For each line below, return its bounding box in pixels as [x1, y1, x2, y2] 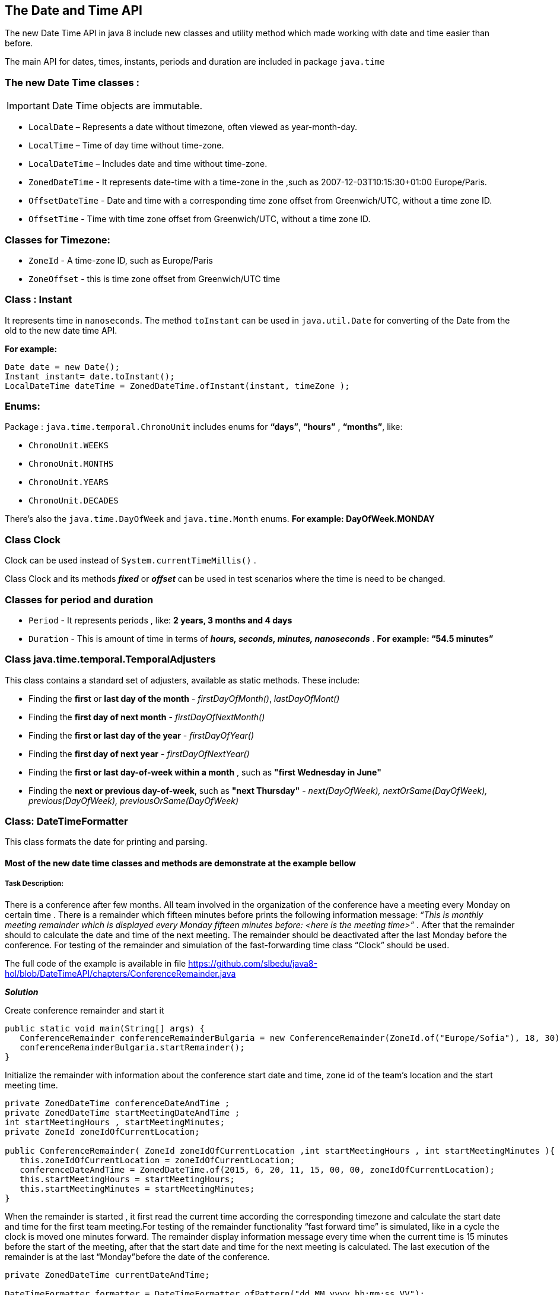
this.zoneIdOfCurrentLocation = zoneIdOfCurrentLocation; [20, 1155, 295, 1165]
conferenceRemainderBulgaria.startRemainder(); [20, 1042, 245, 1052]
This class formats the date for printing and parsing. [5, 837, 208, 847]
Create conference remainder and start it [5, 1005, 164, 1015]
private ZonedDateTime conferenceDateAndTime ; [5, 1098, 230, 1108]
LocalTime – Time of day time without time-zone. [28, 140, 224, 151]
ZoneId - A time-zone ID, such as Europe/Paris [28, 255, 213, 265]
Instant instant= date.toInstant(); [5, 371, 175, 381]
